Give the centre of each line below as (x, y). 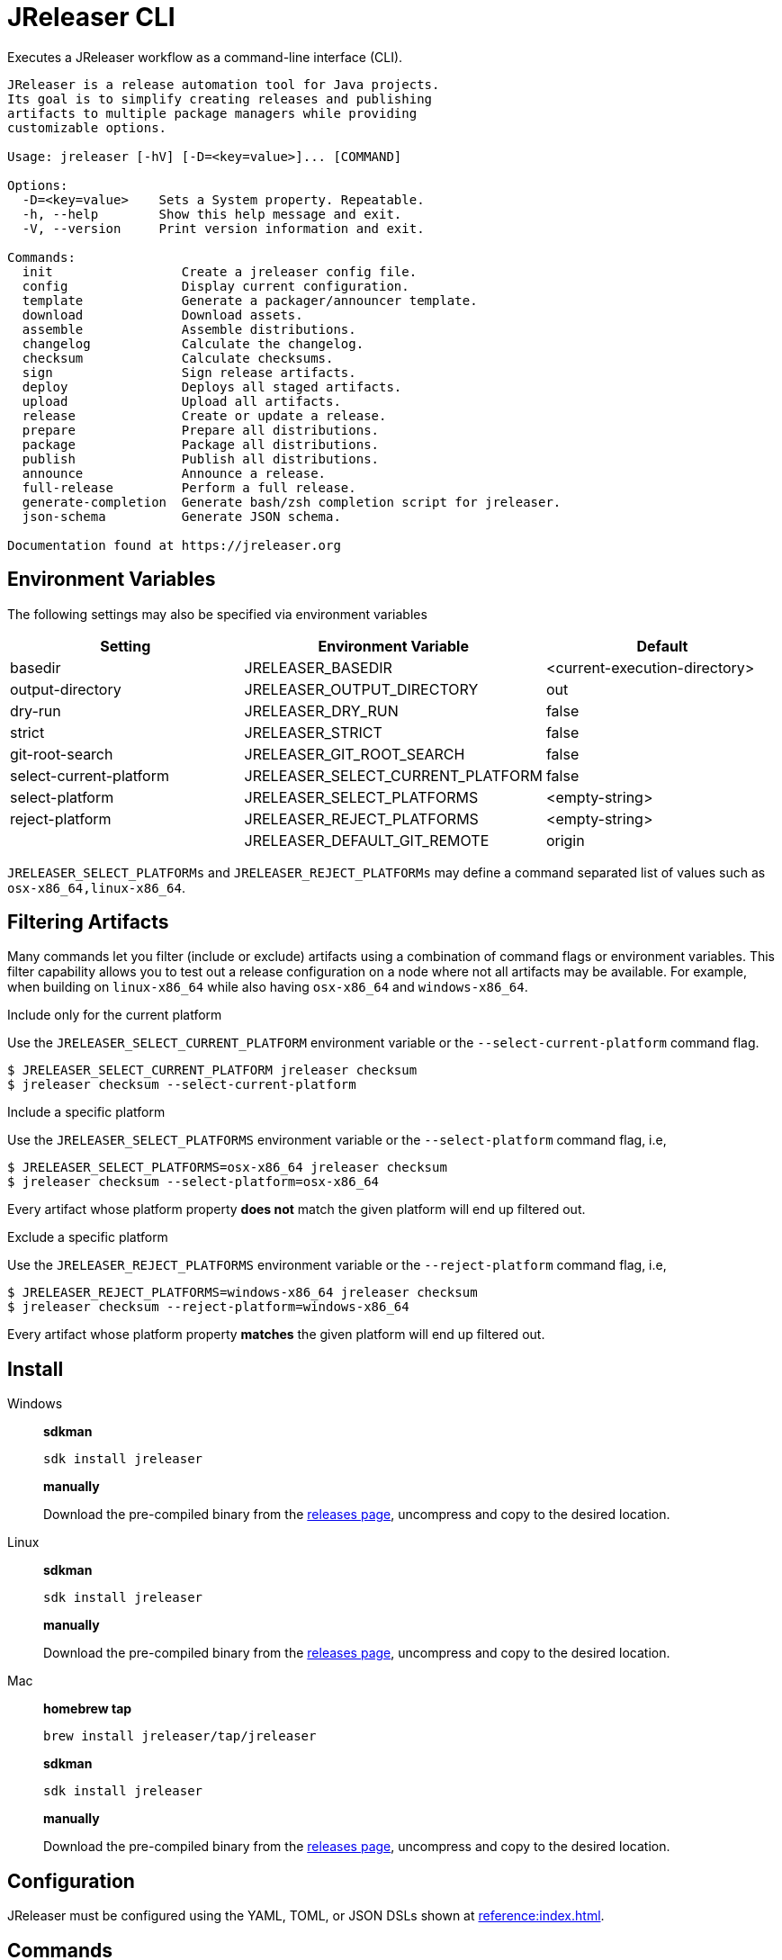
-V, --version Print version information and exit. (223, 228)
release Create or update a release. (204, 415)
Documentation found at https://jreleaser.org (174, 545)
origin (565, 840)
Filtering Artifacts (88, 922)
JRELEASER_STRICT (313, 732)
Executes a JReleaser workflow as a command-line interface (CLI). (205, 57)
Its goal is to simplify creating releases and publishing (220, 99)
